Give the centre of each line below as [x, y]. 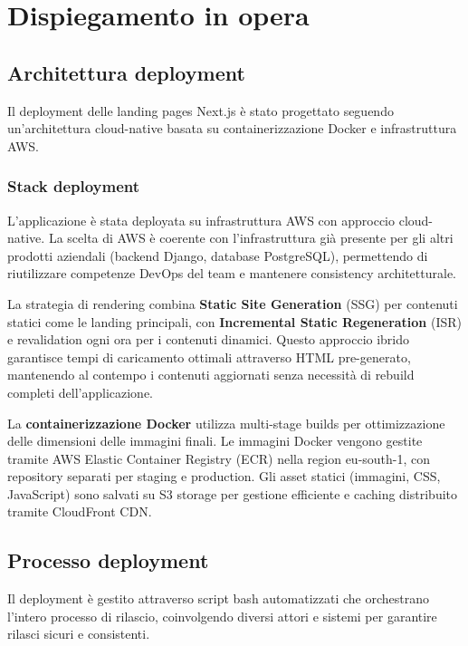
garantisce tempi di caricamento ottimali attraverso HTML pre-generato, [209, 357]
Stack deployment [74, 186]
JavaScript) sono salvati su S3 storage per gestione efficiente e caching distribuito [232, 493]
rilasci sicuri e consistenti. [79, 634]
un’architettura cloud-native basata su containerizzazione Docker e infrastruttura [232, 128]
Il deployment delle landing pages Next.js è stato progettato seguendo [201, 110]
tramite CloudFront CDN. [80, 511]
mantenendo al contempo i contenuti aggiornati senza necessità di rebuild [211, 375]
